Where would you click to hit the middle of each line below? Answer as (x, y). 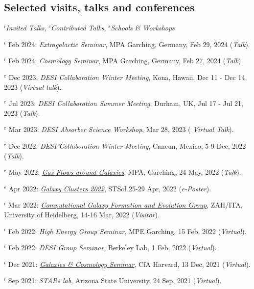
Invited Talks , (26, 28)
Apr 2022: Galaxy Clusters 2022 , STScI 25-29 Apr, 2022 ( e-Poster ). (110, 188)
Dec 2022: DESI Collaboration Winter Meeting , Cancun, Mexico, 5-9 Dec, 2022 (127, 145)
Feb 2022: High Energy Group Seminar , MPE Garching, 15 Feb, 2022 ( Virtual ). (127, 231)
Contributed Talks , (79, 28)
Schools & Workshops (143, 28)
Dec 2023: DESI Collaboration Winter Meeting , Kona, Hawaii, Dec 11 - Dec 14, (128, 77)
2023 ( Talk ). (22, 113)
